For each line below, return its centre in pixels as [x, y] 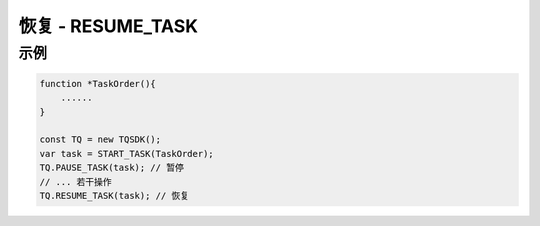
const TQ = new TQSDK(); [100, 139]
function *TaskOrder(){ [98, 83]
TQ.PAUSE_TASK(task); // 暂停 [111, 168]
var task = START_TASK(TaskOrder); [126, 153]
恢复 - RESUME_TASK [108, 26]
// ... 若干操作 [75, 181]
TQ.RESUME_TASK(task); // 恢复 [114, 195]
